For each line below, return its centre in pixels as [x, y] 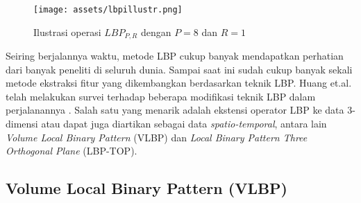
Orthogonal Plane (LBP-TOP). [72, 151]
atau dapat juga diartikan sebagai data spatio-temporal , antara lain [184, 124]
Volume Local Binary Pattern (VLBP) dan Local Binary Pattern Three [157, 137]
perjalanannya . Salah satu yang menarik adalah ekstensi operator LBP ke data [175, 110]
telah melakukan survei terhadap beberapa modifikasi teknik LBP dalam [161, 96]
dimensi [22, 124]
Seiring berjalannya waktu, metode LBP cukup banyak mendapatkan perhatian [175, 56]
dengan [156, 32]
